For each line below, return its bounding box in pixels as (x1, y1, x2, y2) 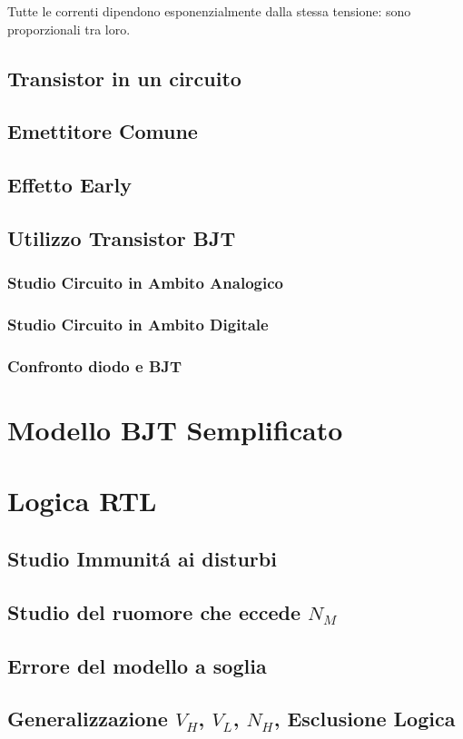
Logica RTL (7, 482, 157, 519)
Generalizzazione (7, 705, 168, 733)
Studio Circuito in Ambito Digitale (7, 313, 269, 336)
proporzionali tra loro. (7, 19, 131, 38)
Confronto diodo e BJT (7, 354, 182, 377)
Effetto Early (7, 171, 132, 199)
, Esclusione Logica (273, 705, 456, 733)
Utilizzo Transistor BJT (7, 223, 236, 251)
